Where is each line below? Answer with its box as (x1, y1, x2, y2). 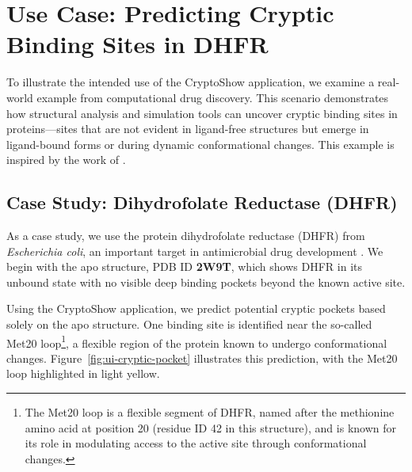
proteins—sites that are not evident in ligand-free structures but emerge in (6, 120, 369, 137)
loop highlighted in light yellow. (6, 365, 160, 382)
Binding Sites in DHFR (6, 28, 269, 60)
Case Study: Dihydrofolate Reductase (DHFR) (6, 190, 398, 215)
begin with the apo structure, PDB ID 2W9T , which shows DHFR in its (6, 258, 362, 275)
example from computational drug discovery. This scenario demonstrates (36, 89, 389, 105)
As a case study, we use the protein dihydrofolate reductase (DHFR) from (6, 227, 365, 244)
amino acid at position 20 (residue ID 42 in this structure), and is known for (25, 419, 396, 436)
